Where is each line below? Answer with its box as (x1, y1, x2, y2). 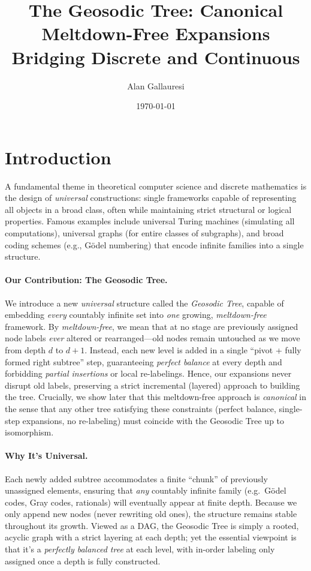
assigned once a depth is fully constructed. (5, 554, 161, 567)
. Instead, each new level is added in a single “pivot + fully (84, 343, 301, 356)
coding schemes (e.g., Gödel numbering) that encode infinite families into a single (5, 238, 304, 251)
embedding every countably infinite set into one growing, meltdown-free (5, 308, 267, 321)
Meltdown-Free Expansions (41, 21, 270, 46)
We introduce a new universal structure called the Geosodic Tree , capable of (5, 296, 284, 309)
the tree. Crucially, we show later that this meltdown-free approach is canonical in (5, 390, 307, 403)
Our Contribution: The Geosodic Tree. (5, 274, 168, 286)
